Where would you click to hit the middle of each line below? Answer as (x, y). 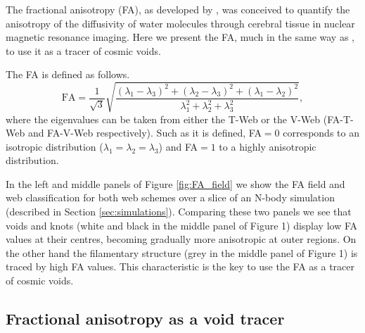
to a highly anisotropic (268, 146)
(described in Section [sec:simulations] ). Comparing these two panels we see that (179, 212)
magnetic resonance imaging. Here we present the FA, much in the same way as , (180, 37)
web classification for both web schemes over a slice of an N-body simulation (170, 197)
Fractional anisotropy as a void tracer (145, 319)
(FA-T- (338, 119)
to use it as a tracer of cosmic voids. (83, 50)
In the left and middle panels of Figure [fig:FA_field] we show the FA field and (175, 183)
